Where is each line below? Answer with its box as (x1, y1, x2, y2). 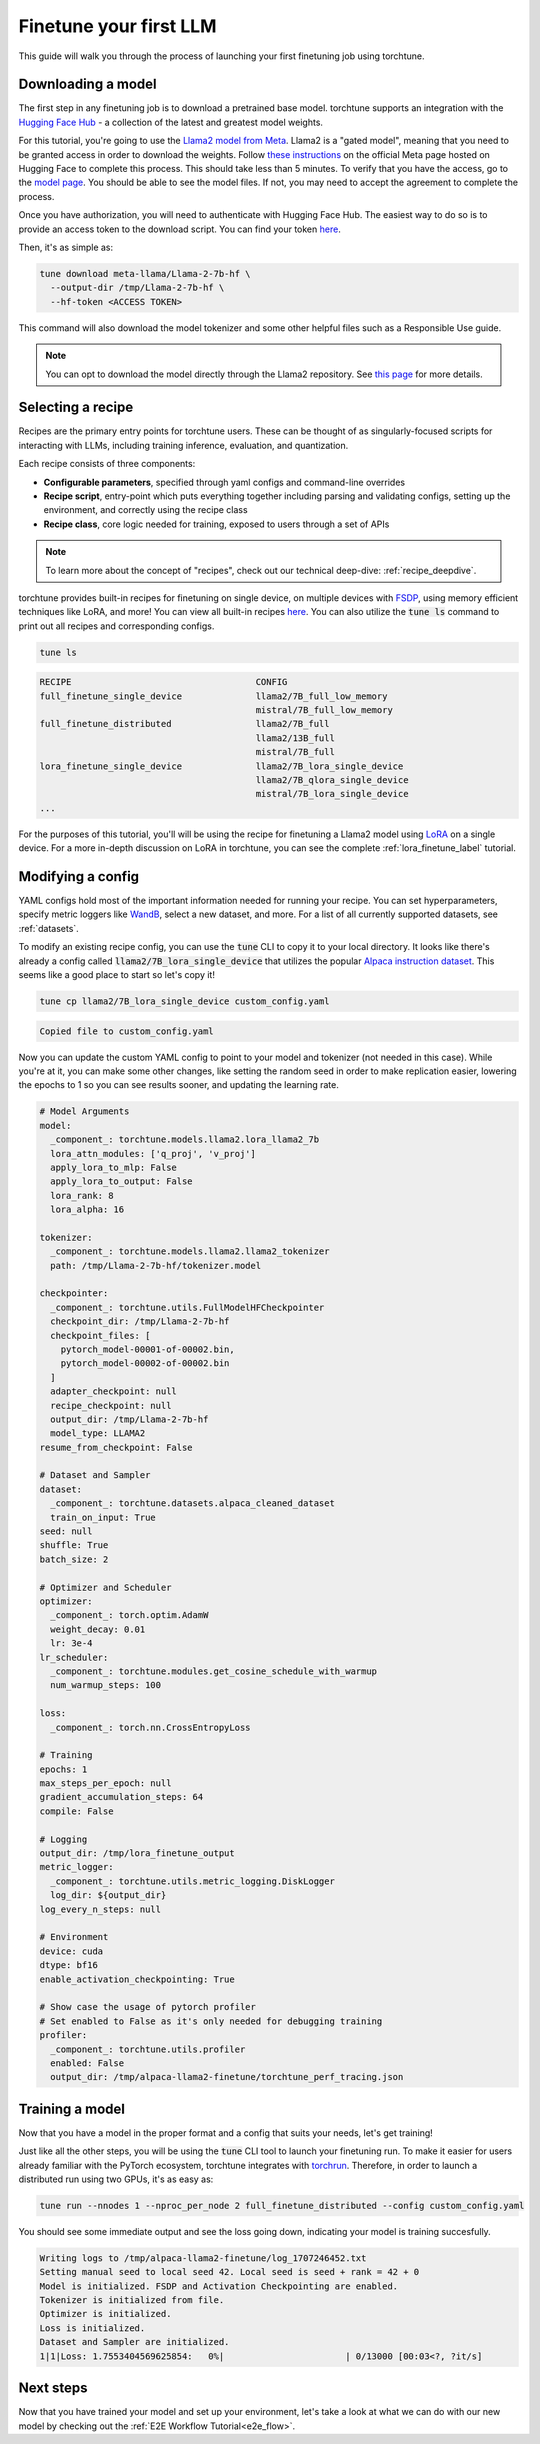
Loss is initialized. (39, 2322, 146, 2334)
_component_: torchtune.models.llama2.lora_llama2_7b (50, 1134, 320, 1145)
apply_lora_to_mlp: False (50, 1161, 177, 1173)
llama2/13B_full (255, 732, 335, 744)
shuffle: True (39, 1540, 109, 1551)
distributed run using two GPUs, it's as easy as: (18, 2173, 214, 2185)
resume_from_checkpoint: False (39, 1441, 194, 1453)
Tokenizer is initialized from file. (39, 2295, 225, 2306)
